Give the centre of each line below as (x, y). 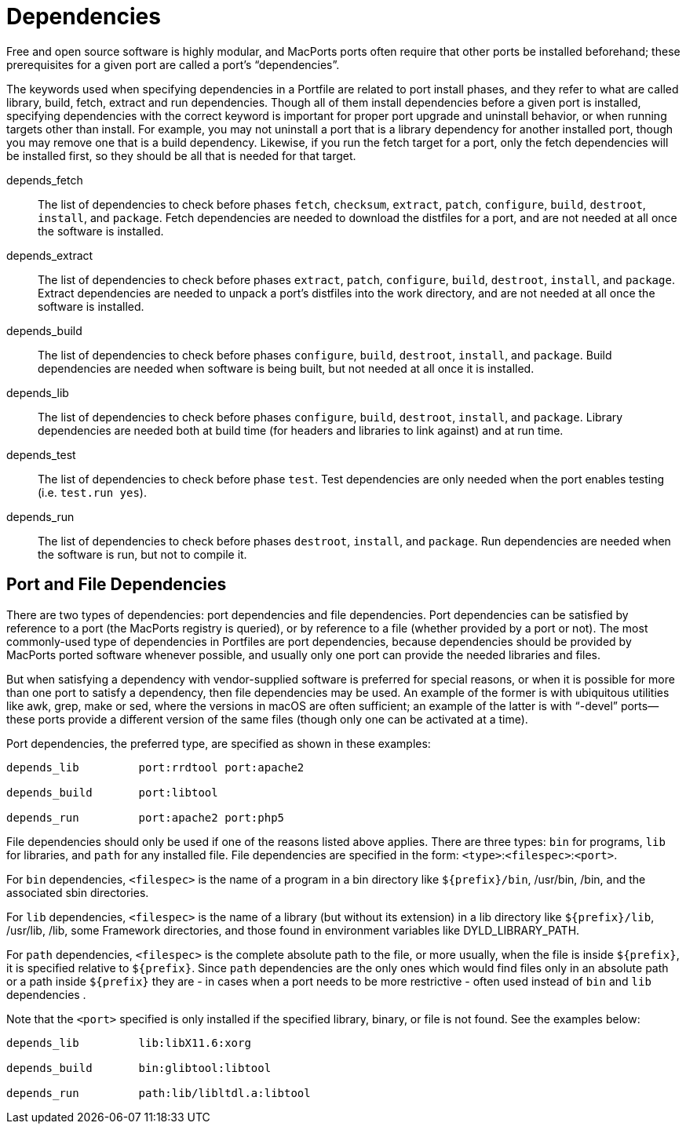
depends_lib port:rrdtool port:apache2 (155, 767)
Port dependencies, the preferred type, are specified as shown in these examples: (219, 743)
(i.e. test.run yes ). (92, 492)
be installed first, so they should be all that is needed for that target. (181, 155)
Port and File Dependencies (117, 585)
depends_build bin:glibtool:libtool (139, 1068)
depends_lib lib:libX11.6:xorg (129, 1043)
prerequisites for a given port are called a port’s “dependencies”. (173, 64)
